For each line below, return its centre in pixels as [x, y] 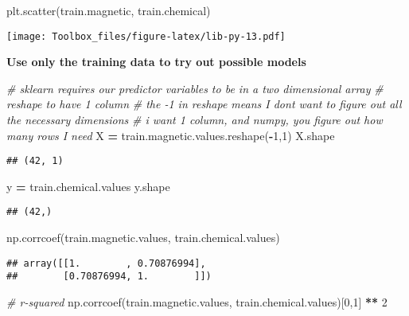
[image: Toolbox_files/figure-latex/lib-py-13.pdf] [146, 36]
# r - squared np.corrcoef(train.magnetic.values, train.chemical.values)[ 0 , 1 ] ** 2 [197, 302]
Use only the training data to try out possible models [156, 62]
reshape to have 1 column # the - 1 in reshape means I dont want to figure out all [204, 104]
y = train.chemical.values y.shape [88, 186]
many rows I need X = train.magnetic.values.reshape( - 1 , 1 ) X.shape [171, 135]
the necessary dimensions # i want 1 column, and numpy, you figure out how [195, 120]
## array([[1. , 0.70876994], [106, 263]
